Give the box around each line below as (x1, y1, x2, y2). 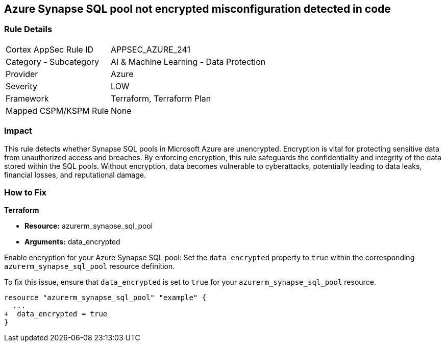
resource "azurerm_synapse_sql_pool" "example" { (4, 293, 207, 302)
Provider (6, 68, 38, 79)
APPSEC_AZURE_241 (111, 44, 190, 55)
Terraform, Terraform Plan (111, 93, 211, 104)
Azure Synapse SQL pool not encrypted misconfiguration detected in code (4, 3, 391, 15)
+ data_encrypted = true (4, 310, 108, 318)
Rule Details (4, 24, 53, 35)
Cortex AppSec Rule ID (6, 44, 94, 55)
